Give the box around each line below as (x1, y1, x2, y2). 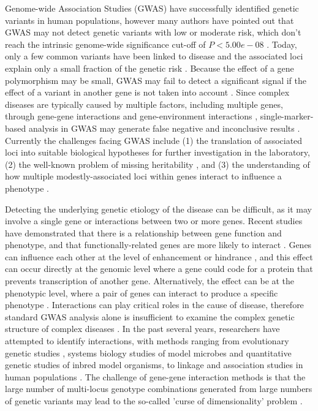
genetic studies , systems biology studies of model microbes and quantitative (5, 346, 292, 359)
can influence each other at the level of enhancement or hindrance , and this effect (5, 250, 313, 263)
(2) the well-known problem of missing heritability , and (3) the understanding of (5, 157, 310, 170)
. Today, (267, 37, 297, 50)
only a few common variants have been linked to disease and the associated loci (5, 50, 303, 62)
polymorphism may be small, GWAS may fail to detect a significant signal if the (5, 74, 307, 86)
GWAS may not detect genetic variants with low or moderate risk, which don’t (5, 26, 301, 39)
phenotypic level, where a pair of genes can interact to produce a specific (5, 286, 278, 299)
